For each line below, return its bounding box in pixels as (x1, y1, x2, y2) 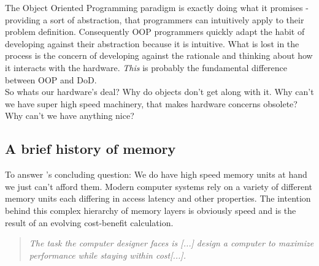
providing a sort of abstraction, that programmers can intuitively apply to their (5, 13, 304, 26)
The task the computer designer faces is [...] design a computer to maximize (29, 237, 314, 249)
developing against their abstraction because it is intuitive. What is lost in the (5, 37, 299, 50)
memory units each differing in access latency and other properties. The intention (5, 192, 311, 205)
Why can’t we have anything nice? (5, 109, 134, 122)
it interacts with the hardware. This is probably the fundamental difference (5, 61, 288, 74)
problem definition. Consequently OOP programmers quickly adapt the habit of (5, 25, 305, 38)
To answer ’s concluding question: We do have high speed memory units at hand (5, 168, 307, 181)
